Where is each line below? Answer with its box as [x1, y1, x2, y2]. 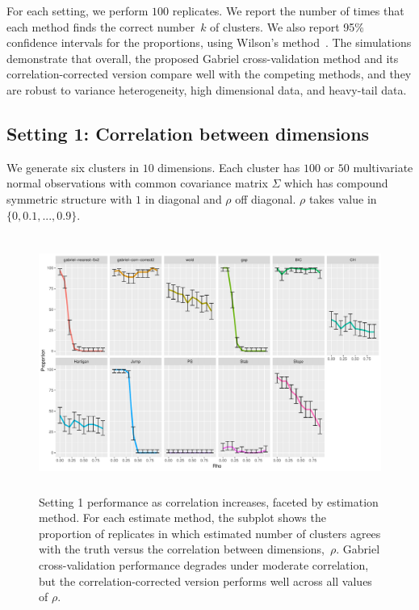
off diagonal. [235, 190, 296, 207]
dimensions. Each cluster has [157, 158, 300, 175]
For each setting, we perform [6, 2, 149, 19]
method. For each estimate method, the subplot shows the [39, 509, 326, 526]
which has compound [284, 175, 388, 191]
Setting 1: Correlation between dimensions [6, 120, 370, 145]
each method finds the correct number [6, 18, 195, 35]
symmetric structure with [6, 190, 132, 207]
